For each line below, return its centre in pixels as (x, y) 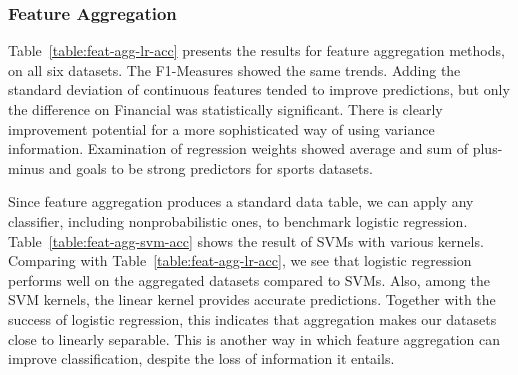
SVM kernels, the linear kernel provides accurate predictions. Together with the (252, 299)
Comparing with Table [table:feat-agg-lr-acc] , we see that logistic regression (240, 260)
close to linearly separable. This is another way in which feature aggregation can (254, 338)
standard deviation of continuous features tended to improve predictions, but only (259, 89)
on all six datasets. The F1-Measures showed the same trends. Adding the (234, 69)
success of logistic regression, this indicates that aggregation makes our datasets (252, 318)
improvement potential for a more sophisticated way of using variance (221, 128)
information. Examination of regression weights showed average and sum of (238, 148)
